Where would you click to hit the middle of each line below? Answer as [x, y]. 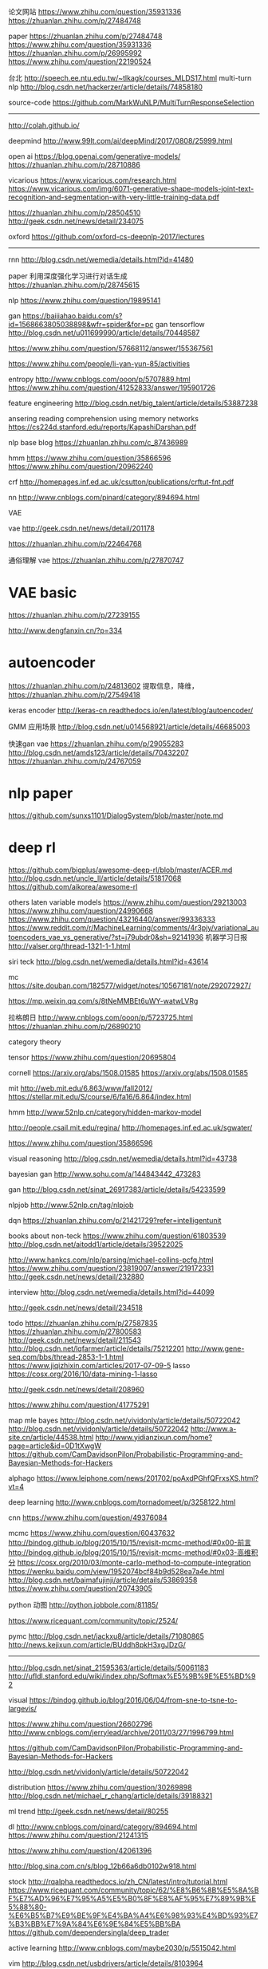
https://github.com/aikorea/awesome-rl [73, 886]
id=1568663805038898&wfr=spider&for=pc [81, 324]
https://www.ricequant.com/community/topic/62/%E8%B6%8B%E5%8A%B [134, 1890]
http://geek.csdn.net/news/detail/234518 [76, 1308]
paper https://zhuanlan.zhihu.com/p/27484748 [85, 36]
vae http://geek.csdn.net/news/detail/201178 [82, 528]
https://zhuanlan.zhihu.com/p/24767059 [75, 761]
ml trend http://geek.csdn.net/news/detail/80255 [89, 1811]
